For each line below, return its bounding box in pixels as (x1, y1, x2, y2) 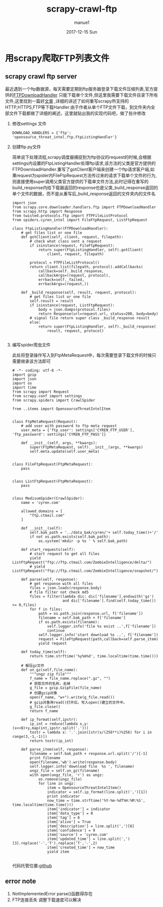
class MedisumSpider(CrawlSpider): (12, 496, 85, 501)
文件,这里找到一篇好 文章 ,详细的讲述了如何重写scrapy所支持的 (5, 98, 129, 104)
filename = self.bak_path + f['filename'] (38, 615, 126, 620)
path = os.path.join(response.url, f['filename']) (38, 611, 144, 616)
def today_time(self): (21, 649, 67, 654)
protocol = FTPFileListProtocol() (30, 260, 100, 265)
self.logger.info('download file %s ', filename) (30, 764, 135, 769)
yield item (47, 849, 69, 854)
